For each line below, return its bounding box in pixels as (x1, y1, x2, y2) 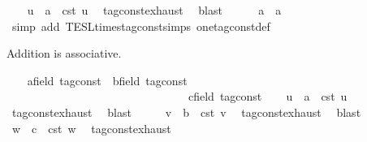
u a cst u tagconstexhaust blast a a (27, 2, 282, 18)
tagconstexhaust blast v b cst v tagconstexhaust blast (11, 103, 361, 120)
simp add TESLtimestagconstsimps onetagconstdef (11, 17, 270, 34)
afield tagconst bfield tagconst (27, 71, 188, 88)
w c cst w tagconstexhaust (11, 119, 171, 136)
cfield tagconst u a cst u (188, 88, 348, 105)
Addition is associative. (6, 45, 122, 62)
